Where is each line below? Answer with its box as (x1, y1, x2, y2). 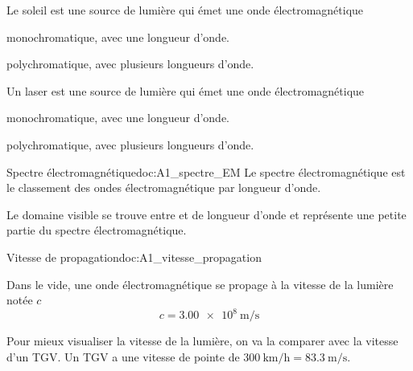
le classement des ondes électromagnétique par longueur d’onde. (6, 179, 321, 196)
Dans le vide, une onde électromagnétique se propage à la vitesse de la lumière (6, 275, 394, 292)
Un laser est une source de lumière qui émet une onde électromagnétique (6, 82, 365, 99)
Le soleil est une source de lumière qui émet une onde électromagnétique (6, 2, 364, 18)
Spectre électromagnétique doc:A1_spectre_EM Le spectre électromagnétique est (6, 163, 406, 180)
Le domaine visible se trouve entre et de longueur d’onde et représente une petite (6, 206, 407, 222)
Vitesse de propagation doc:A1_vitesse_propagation (6, 248, 262, 265)
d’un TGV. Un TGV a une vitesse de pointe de (6, 348, 240, 365)
